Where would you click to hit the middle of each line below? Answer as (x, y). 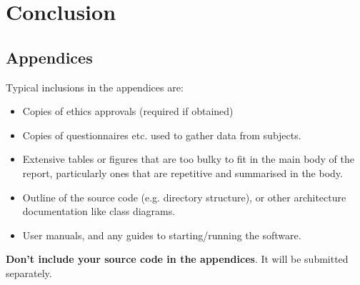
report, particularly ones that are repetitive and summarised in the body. (182, 172)
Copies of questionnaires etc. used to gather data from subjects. (162, 135)
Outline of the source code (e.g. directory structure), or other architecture (184, 197)
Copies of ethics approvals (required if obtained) (128, 111)
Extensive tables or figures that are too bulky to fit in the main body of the (188, 159)
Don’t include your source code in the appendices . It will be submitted (177, 259)
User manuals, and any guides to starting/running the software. (162, 235)
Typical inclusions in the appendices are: (95, 87)
